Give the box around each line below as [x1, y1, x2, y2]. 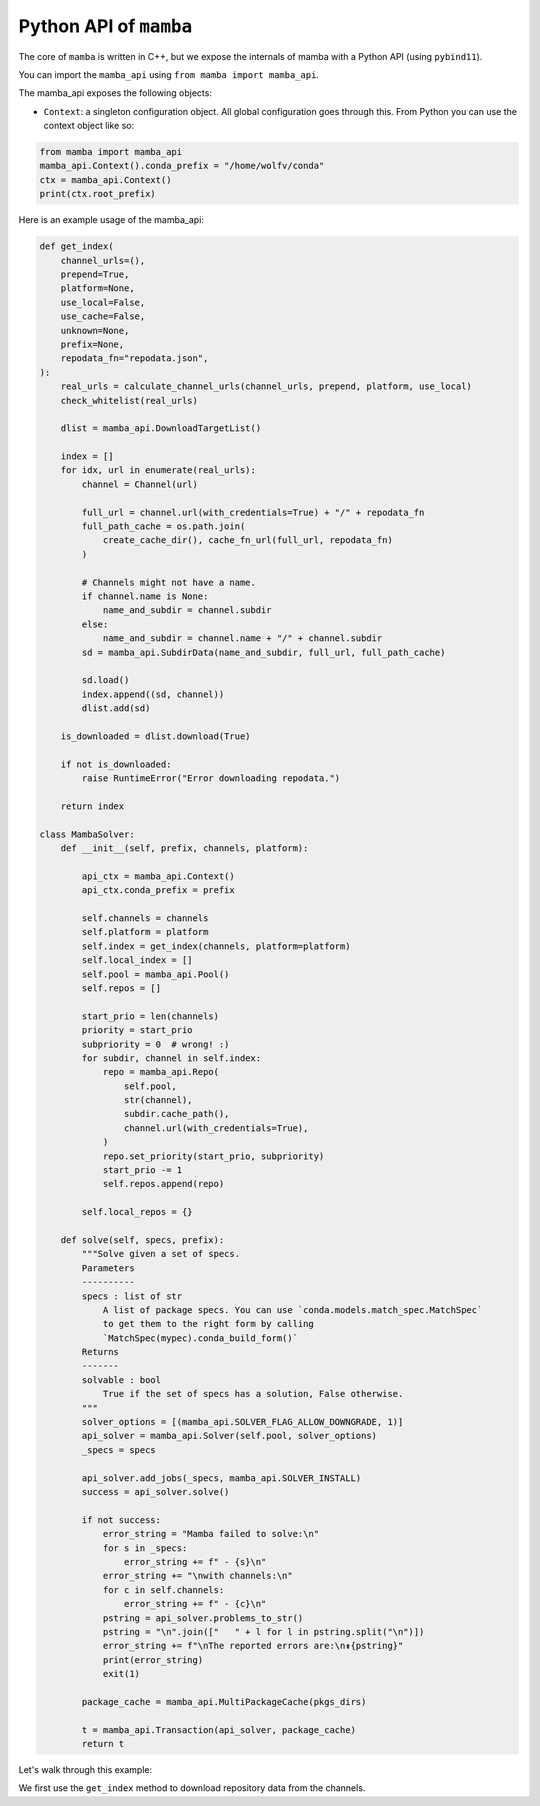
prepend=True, [60, 269, 130, 280]
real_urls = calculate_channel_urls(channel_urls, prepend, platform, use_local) [60, 381, 472, 392]
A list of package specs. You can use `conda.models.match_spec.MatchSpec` [102, 1304, 483, 1315]
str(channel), [123, 1095, 194, 1106]
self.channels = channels [81, 912, 209, 924]
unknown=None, [60, 325, 130, 336]
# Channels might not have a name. [81, 576, 257, 588]
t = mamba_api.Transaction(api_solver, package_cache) [81, 1724, 357, 1735]
